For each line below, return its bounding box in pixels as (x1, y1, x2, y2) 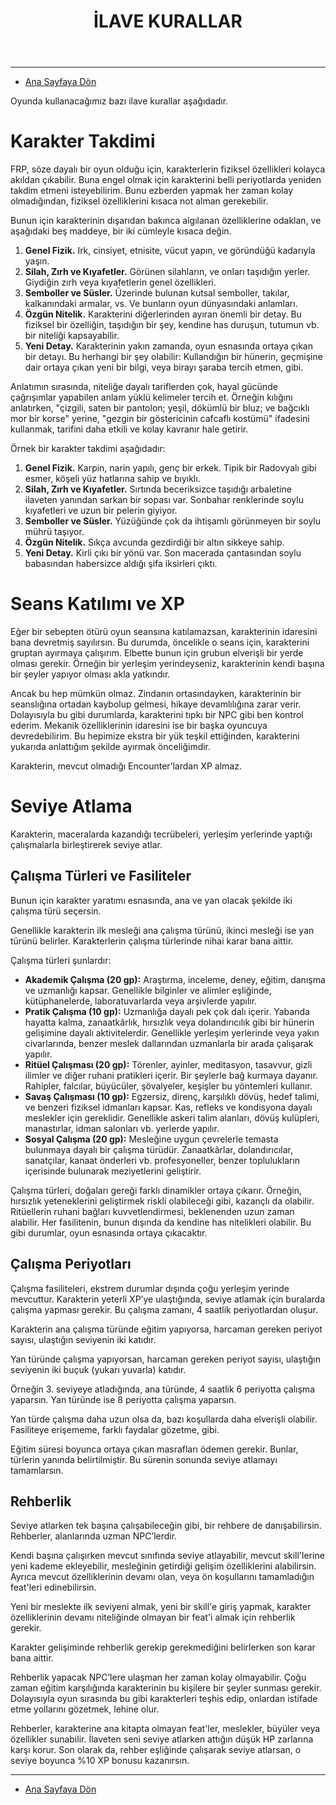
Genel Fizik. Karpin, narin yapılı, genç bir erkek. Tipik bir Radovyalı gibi (24, 462, 317, 474)
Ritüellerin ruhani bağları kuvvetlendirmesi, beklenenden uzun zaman (10, 1205, 295, 1217)
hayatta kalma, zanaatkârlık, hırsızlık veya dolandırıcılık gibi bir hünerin (24, 1016, 315, 1028)
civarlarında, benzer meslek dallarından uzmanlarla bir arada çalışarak (24, 1037, 314, 1049)
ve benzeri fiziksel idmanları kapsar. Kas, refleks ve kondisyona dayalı (24, 1101, 313, 1113)
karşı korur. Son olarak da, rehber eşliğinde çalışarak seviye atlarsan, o (10, 1744, 302, 1756)
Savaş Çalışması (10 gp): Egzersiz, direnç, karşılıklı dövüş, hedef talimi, (24, 1090, 320, 1102)
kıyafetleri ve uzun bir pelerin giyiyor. (24, 505, 178, 517)
